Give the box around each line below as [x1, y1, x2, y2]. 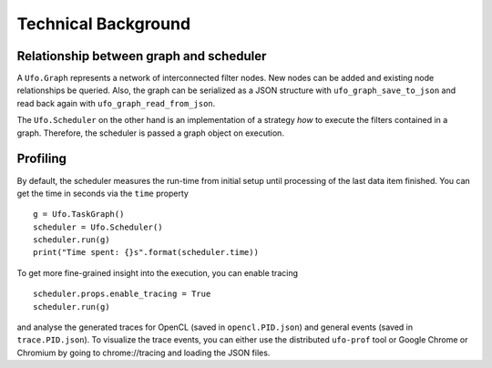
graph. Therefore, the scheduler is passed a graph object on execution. [16, 128, 284, 138]
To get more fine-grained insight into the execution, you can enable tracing [16, 267, 299, 278]
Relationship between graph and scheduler [16, 48, 267, 64]
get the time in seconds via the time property [16, 188, 189, 199]
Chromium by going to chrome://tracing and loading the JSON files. [16, 347, 271, 358]
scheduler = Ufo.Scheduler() [33, 221, 163, 232]
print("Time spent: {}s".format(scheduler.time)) [33, 247, 260, 258]
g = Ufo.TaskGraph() [33, 210, 125, 220]
